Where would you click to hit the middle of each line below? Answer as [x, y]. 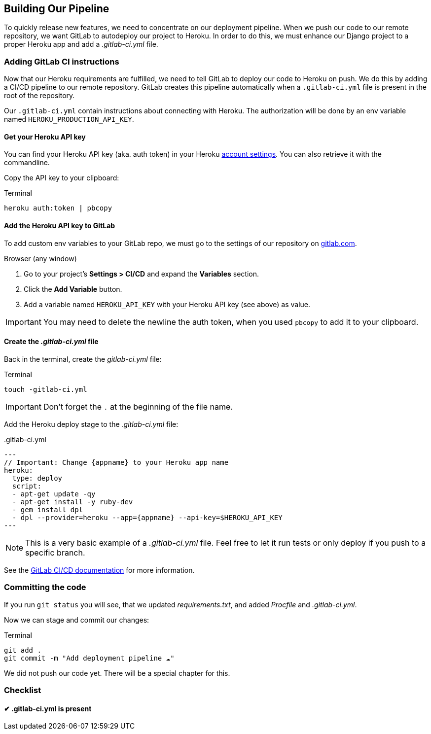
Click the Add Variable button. [73, 289]
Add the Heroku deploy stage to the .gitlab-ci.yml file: [91, 424]
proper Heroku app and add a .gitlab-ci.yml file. [81, 44]
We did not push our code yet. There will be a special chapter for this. [117, 673]
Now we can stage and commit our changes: [77, 620]
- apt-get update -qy [54, 494]
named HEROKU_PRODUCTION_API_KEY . [69, 119]
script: [27, 486]
